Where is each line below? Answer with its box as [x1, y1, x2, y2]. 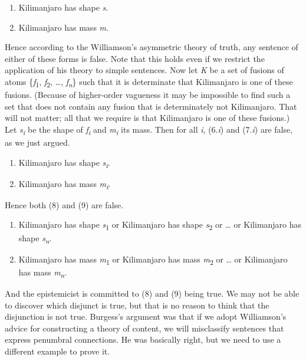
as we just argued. [5, 136, 70, 148]
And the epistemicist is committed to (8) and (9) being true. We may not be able [5, 287, 300, 299]
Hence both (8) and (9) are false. [5, 198, 124, 211]
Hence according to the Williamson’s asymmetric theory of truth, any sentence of [5, 41, 298, 53]
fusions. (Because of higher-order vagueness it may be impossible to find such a [5, 88, 291, 101]
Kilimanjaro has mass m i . [18, 177, 111, 191]
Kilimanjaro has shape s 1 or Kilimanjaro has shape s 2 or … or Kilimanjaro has [18, 218, 302, 232]
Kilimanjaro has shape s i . [18, 156, 110, 170]
